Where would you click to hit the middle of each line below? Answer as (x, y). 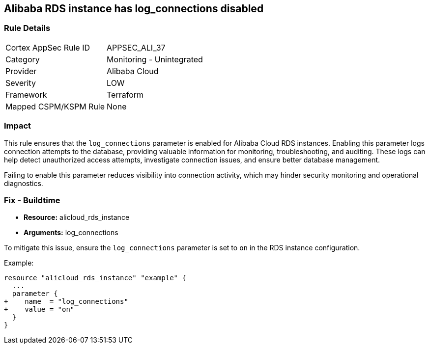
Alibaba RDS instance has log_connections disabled (134, 9)
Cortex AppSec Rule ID (48, 47)
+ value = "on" (39, 309)
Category (23, 59)
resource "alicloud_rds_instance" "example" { (95, 278)
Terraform (125, 94)
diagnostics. (24, 183)
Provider (21, 71)
